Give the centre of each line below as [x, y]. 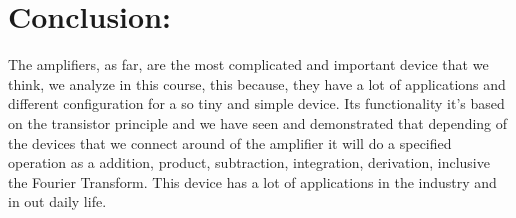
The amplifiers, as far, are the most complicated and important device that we [248, 64]
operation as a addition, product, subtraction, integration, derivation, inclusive [249, 162]
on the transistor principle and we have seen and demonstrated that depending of [258, 122]
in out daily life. [57, 201]
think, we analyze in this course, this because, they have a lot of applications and [257, 83]
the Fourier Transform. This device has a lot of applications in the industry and [252, 181]
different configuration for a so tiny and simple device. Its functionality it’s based [256, 103]
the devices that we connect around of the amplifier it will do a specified [230, 142]
